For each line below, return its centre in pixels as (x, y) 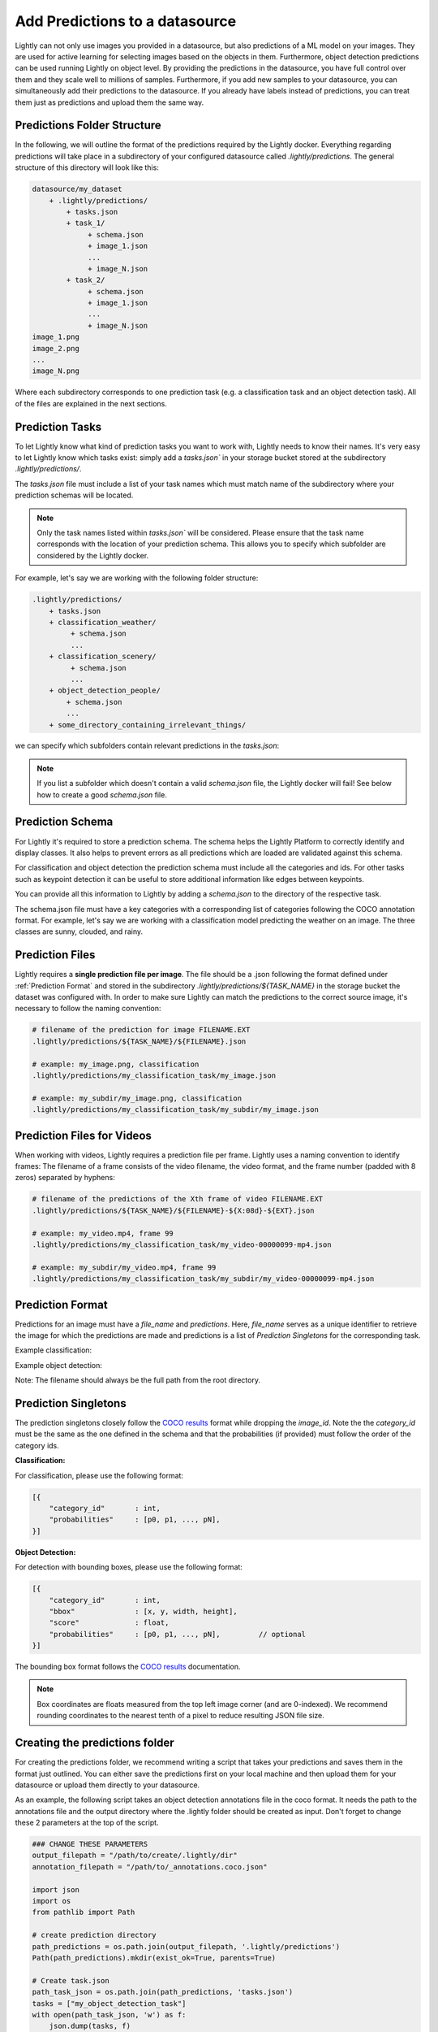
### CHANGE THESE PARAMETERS (90, 1844)
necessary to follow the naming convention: (88, 1009)
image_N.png (56, 371)
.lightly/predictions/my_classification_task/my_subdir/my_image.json (176, 1110)
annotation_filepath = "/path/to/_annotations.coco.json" (150, 1867)
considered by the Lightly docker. (93, 555)
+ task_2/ (86, 280)
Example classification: (54, 1350)
